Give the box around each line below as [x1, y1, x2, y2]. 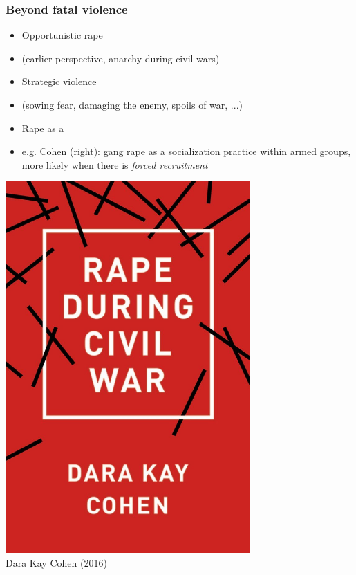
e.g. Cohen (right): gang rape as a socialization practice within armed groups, [21, 144, 351, 158]
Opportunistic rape [21, 28, 103, 42]
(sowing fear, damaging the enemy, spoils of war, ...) [21, 98, 243, 111]
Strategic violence [21, 74, 97, 89]
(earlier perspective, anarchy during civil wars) [21, 51, 220, 65]
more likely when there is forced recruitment [21, 157, 208, 172]
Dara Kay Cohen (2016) [6, 555, 107, 569]
